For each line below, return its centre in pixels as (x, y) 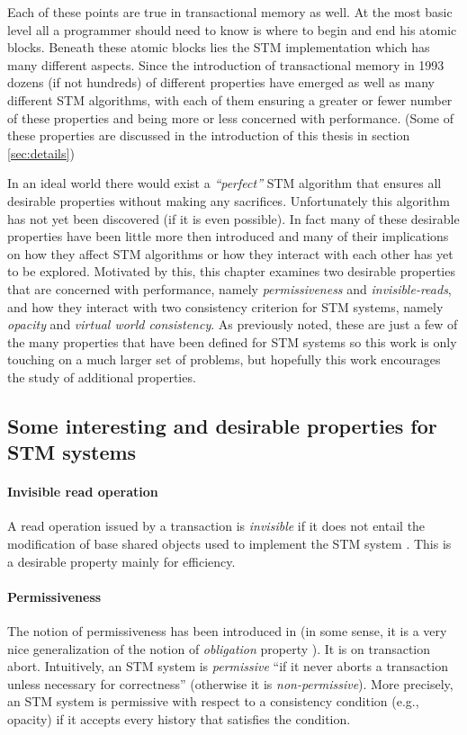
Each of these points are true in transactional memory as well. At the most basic (230, 12)
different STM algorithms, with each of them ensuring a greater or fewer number (230, 99)
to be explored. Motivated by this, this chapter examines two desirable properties (231, 271)
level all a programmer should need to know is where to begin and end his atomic (232, 29)
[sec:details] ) (41, 152)
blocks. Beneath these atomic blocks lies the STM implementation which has (219, 47)
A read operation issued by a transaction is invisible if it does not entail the (216, 526)
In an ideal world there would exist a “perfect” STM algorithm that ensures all (225, 183)
